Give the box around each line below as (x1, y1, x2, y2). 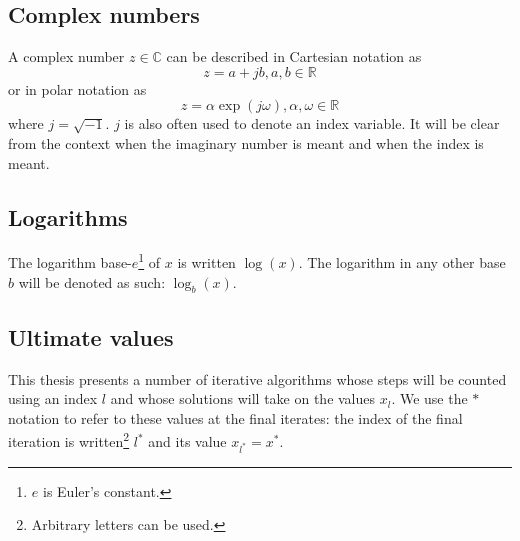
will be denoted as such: (18, 271, 166, 292)
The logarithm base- (8, 252, 132, 273)
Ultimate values (8, 321, 174, 352)
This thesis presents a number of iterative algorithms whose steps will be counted (8, 368, 507, 389)
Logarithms (8, 201, 128, 232)
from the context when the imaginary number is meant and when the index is (8, 132, 484, 153)
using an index (8, 388, 98, 409)
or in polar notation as (8, 78, 147, 99)
